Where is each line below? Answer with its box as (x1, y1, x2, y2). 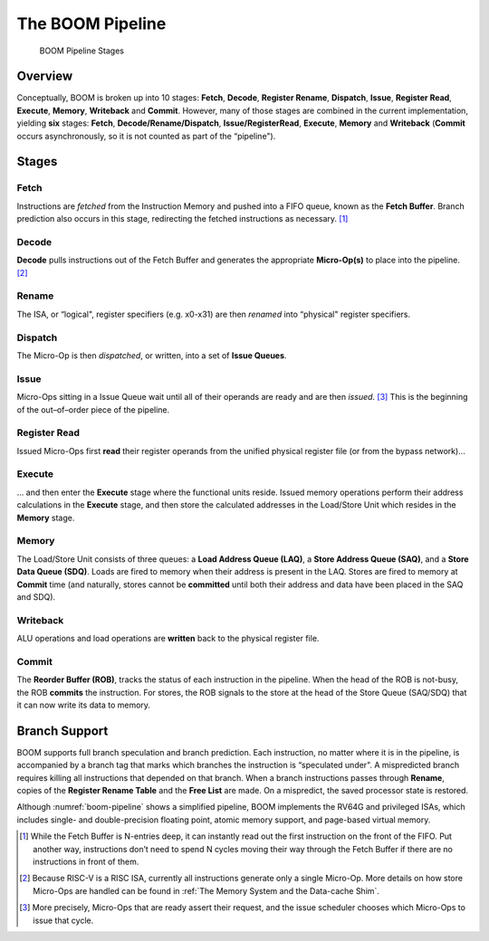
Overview (16, 69, 73, 84)
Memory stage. (16, 512, 75, 523)
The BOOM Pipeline (16, 14, 167, 33)
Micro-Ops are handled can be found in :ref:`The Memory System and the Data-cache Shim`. (33, 885, 380, 896)
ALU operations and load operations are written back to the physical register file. (16, 633, 320, 644)
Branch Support (16, 723, 109, 738)
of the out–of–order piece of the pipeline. (16, 404, 170, 415)
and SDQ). (16, 591, 56, 602)
